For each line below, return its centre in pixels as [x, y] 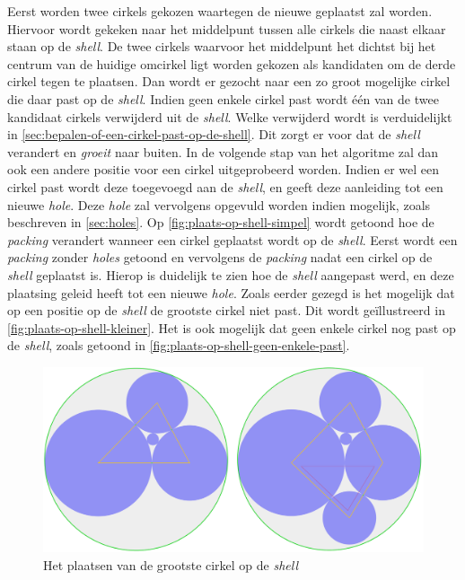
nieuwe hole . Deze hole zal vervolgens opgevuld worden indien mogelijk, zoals [219, 204]
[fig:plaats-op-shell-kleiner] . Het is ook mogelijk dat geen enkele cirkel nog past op [232, 327]
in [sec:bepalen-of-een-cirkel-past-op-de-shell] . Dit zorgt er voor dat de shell [214, 134]
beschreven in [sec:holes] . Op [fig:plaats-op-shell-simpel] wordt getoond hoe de [221, 222]
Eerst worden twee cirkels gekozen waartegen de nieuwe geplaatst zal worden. [220, 11]
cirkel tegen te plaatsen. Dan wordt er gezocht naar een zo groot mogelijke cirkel [229, 81]
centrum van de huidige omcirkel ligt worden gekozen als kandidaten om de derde [232, 63]
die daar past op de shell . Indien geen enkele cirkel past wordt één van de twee [223, 98]
